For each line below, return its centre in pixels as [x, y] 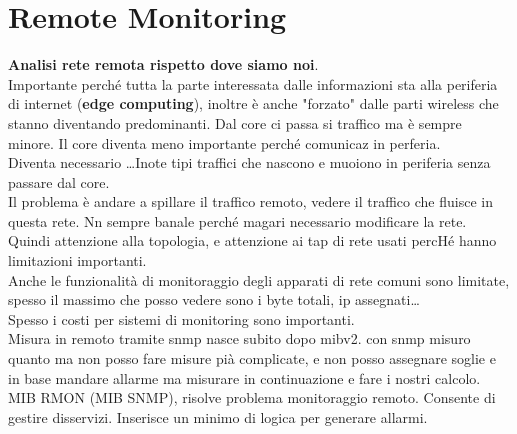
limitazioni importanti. [77, 260]
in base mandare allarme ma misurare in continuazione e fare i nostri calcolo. [244, 377]
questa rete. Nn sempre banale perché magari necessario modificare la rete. [237, 220]
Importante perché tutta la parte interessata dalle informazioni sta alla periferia [253, 83]
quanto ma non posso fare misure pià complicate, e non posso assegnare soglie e [252, 358]
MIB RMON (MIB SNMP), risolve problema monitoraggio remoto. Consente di [252, 397]
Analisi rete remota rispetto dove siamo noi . [163, 64]
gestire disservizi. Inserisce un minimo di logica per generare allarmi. [218, 416]
